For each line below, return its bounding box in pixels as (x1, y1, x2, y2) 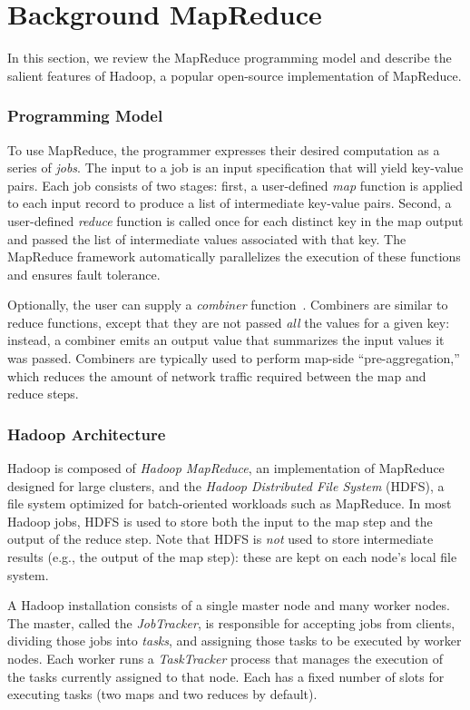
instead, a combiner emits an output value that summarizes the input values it (7, 330, 445, 350)
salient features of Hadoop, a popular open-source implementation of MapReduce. (7, 65, 462, 84)
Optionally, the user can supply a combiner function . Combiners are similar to (7, 295, 448, 314)
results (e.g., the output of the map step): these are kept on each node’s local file (7, 547, 457, 567)
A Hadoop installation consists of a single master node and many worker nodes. (7, 596, 450, 615)
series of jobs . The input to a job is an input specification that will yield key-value (7, 158, 464, 177)
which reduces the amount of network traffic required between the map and (7, 366, 426, 385)
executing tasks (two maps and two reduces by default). (7, 685, 318, 704)
